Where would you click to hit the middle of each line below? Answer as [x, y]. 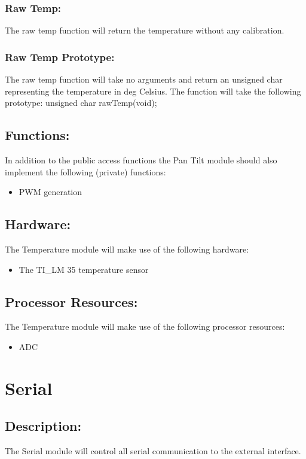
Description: [43, 426]
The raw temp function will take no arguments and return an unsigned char [144, 79]
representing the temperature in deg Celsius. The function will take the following [153, 91]
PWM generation [51, 192]
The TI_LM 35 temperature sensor [84, 269]
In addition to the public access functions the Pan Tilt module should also [141, 160]
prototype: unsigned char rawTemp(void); [81, 103]
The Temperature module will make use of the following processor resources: [145, 326]
